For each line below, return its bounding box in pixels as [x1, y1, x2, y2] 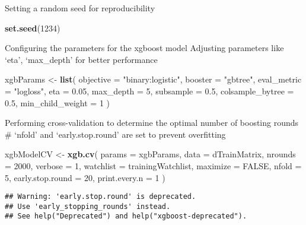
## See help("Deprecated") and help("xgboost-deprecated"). [5, 212, 247, 221]
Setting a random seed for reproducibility [5, 2, 155, 14]
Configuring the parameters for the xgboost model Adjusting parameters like [5, 42, 284, 54]
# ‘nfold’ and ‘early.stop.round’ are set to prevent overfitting [5, 128, 226, 140]
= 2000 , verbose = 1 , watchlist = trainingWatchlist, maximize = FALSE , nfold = [5, 159, 302, 172]
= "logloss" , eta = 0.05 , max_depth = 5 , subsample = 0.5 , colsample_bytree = [5, 84, 294, 97]
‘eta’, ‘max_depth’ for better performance [5, 53, 158, 65]
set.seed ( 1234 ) [5, 21, 60, 34]
